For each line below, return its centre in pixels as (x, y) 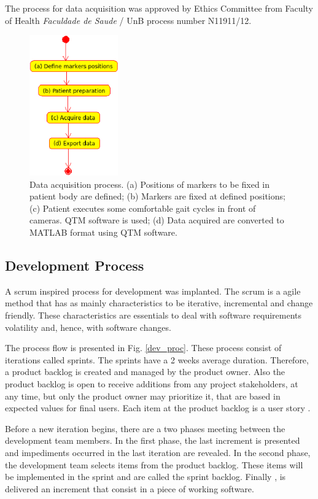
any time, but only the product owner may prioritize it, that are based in (143, 396)
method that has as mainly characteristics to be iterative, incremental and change (159, 303)
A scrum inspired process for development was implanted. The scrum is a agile (153, 291)
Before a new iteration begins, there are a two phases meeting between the (145, 428)
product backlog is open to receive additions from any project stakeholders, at (152, 383)
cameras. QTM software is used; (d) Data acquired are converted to (157, 220)
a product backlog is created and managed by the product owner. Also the (145, 372)
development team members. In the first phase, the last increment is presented (153, 440)
